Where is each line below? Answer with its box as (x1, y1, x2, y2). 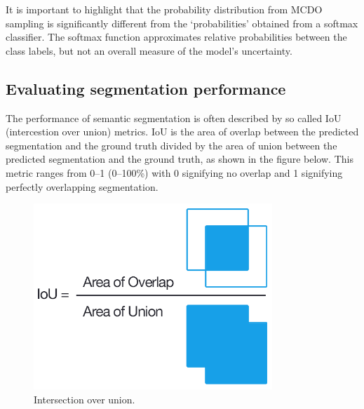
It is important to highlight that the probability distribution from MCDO (6, 2, 323, 16)
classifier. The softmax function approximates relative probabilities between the (6, 29, 347, 44)
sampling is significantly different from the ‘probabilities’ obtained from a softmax (6, 15, 358, 30)
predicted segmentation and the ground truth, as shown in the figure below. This (6, 152, 353, 166)
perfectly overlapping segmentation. (6, 179, 159, 194)
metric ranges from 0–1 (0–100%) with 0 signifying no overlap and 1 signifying (6, 165, 343, 180)
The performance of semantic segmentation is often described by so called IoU (6, 110, 342, 125)
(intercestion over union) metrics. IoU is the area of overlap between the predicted (6, 124, 359, 139)
